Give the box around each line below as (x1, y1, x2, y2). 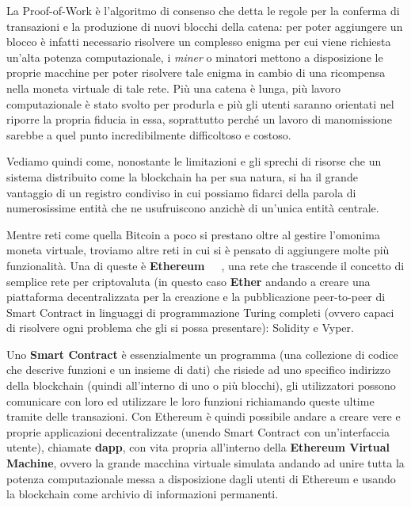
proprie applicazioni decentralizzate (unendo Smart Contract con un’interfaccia (6, 423, 390, 440)
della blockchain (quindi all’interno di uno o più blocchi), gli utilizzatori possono (6, 377, 396, 394)
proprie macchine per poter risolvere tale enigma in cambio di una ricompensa (6, 64, 386, 81)
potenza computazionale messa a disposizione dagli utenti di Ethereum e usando (6, 470, 396, 486)
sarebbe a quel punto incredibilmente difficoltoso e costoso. (6, 126, 291, 143)
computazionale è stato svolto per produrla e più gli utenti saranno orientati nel (6, 95, 394, 112)
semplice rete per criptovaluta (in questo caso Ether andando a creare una (6, 273, 371, 289)
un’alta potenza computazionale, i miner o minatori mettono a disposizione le (6, 48, 383, 65)
